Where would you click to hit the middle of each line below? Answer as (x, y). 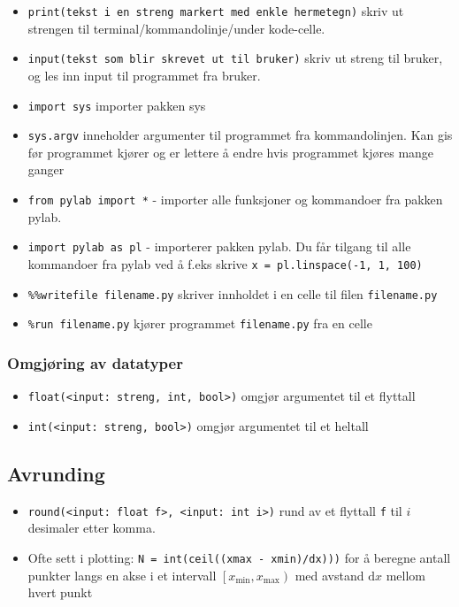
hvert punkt (60, 592)
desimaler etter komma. (92, 528)
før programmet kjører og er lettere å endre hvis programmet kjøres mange (231, 152)
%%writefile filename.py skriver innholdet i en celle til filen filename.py (233, 293)
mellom (405, 575)
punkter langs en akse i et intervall (122, 575)
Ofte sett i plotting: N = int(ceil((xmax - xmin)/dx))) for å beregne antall (239, 557)
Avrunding (56, 473)
